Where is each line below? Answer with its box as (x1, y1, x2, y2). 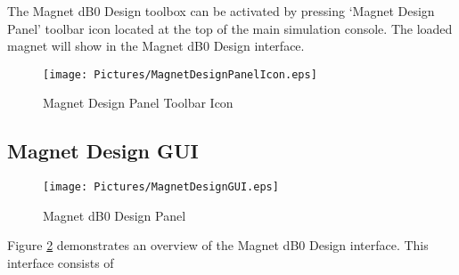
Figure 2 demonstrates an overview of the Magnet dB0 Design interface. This (7, 236, 429, 255)
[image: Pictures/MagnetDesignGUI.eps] (43, 181, 279, 194)
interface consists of (7, 254, 114, 272)
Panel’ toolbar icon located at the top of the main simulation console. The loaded (7, 19, 453, 37)
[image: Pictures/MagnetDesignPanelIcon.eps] (43, 68, 317, 81)
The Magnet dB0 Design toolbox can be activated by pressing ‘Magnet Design (7, 2, 435, 20)
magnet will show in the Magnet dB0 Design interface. (7, 36, 305, 55)
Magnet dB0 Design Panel (43, 206, 186, 224)
